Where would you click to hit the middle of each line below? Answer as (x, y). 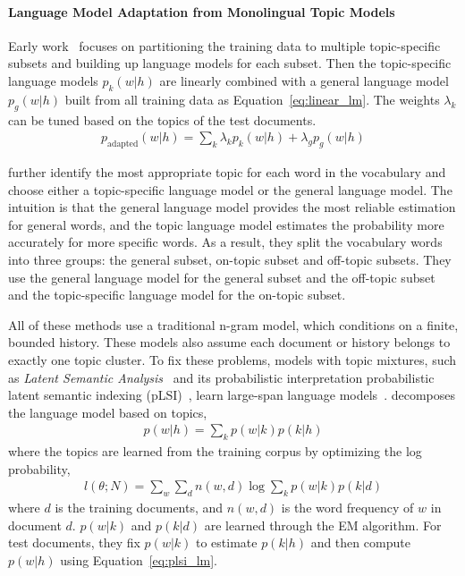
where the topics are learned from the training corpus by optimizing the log (215, 451)
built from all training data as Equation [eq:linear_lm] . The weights (252, 99)
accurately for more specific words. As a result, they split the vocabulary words (225, 242)
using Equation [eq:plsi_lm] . (139, 559)
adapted (123, 144)
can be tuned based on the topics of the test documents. (162, 119)
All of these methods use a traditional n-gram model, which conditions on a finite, (233, 324)
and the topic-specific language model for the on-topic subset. (177, 295)
